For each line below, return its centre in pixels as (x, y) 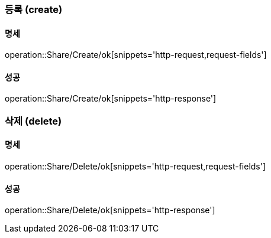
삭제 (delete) (33, 121)
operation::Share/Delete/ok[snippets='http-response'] (110, 210)
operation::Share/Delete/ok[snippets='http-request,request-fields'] (135, 167)
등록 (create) (34, 9)
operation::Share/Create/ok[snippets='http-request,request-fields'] (136, 55)
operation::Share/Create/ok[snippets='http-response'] (111, 99)
